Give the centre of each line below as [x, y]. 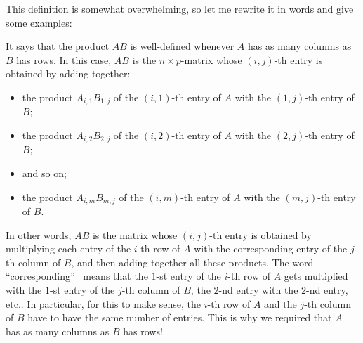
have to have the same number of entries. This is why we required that [180, 317]
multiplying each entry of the [68, 248]
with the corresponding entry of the [271, 248]
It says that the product [58, 46]
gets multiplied [316, 276]
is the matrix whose [135, 234]
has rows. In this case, [64, 59]
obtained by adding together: [68, 73]
